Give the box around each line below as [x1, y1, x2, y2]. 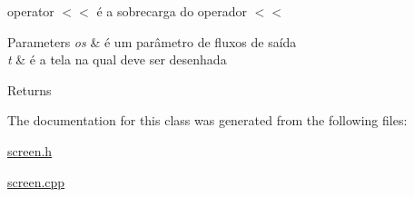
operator [7, 2, 54, 20]
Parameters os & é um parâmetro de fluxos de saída [7, 32, 297, 51]
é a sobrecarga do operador [96, 2, 247, 20]
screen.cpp [7, 172, 65, 191]
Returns [7, 80, 52, 99]
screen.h [7, 141, 53, 160]
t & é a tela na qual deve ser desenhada [7, 50, 227, 69]
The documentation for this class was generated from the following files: [7, 111, 408, 130]
